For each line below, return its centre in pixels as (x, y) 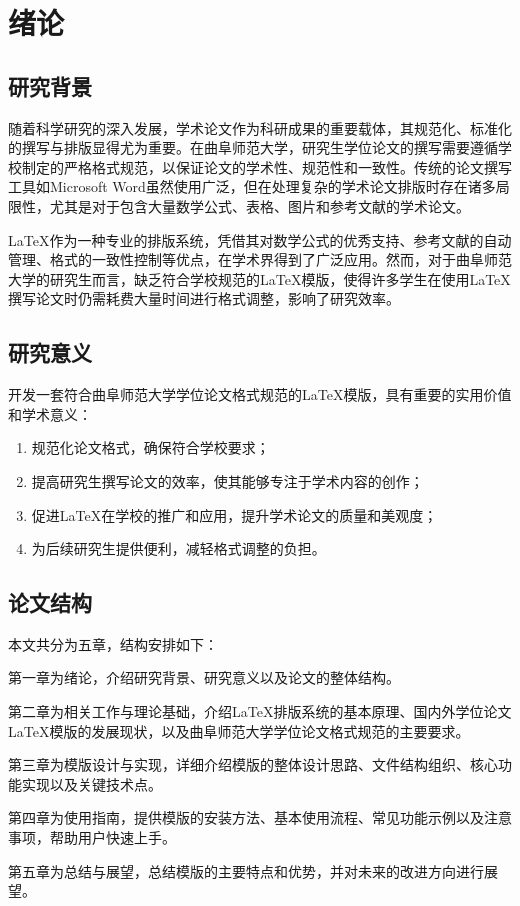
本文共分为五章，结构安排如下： (113, 643)
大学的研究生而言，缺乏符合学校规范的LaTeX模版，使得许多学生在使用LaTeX (259, 278)
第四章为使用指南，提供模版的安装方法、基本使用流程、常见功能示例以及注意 (260, 817)
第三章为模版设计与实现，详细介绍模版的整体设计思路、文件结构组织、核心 (253, 764)
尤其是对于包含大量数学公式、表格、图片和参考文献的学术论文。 (259, 205)
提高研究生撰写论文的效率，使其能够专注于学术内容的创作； (227, 480)
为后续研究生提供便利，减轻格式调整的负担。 (178, 548)
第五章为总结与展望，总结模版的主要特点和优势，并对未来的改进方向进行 (246, 870)
